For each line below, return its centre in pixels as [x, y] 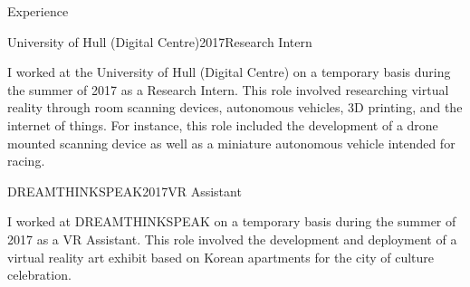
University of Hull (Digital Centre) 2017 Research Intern [160, 41]
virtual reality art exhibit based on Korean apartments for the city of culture [221, 257]
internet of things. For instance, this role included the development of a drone [223, 124]
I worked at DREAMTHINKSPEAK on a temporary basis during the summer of [232, 221]
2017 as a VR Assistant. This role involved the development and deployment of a [232, 239]
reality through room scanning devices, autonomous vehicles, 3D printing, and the [235, 107]
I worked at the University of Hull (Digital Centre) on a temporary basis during [229, 72]
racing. [26, 161]
